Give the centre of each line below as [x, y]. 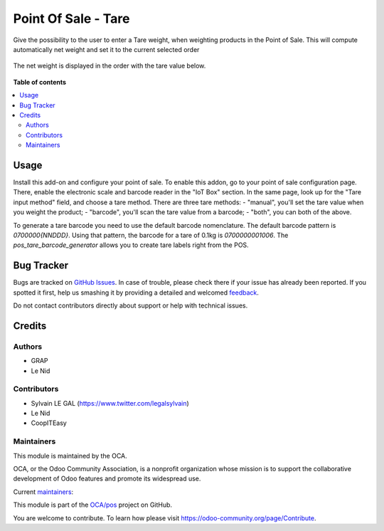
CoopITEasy [49, 423]
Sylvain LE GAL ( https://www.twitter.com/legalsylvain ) [110, 403]
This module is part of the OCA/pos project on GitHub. [93, 505]
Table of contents [40, 82]
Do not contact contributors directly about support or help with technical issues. [130, 305]
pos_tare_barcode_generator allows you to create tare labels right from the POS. [131, 245]
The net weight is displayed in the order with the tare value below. [110, 66]
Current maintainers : [43, 492]
